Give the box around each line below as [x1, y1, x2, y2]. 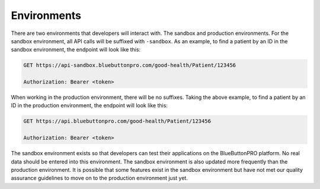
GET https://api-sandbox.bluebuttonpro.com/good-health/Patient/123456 [23, 62, 236, 69]
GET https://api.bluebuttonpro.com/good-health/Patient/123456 [23, 118, 212, 124]
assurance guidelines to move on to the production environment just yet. [11, 175, 188, 182]
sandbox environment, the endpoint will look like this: [11, 46, 141, 53]
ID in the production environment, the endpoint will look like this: [11, 102, 168, 109]
